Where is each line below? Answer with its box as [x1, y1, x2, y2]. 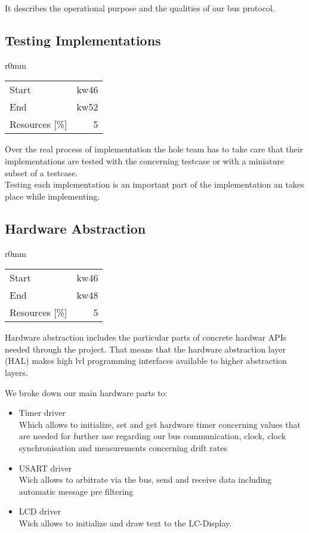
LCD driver [18, 505, 61, 517]
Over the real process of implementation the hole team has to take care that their [5, 143, 304, 155]
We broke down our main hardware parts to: [5, 386, 168, 399]
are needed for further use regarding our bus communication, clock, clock [18, 430, 286, 442]
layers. [5, 366, 28, 378]
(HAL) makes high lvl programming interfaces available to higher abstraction [5, 354, 288, 367]
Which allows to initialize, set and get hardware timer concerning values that [18, 418, 301, 430]
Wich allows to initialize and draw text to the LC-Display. [18, 516, 232, 529]
